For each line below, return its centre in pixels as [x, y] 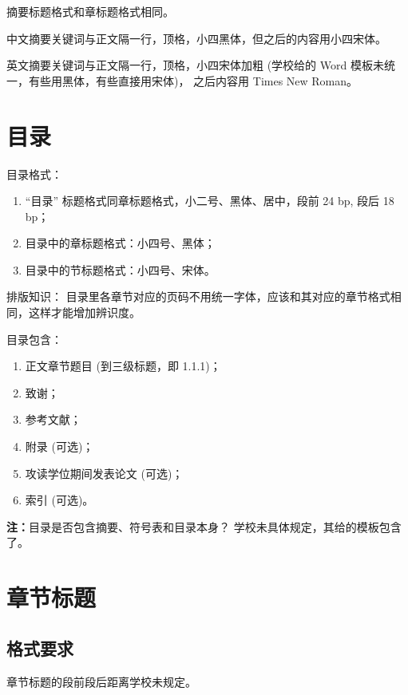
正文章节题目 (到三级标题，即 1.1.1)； [123, 366]
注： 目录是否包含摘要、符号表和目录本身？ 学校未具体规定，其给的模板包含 [204, 526]
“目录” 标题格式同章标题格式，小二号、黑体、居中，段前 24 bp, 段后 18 [210, 201]
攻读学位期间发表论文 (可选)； [104, 473]
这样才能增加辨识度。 [84, 312]
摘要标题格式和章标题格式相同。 [90, 11]
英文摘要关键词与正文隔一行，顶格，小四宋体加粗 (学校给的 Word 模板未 [195, 65]
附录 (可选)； [59, 446]
